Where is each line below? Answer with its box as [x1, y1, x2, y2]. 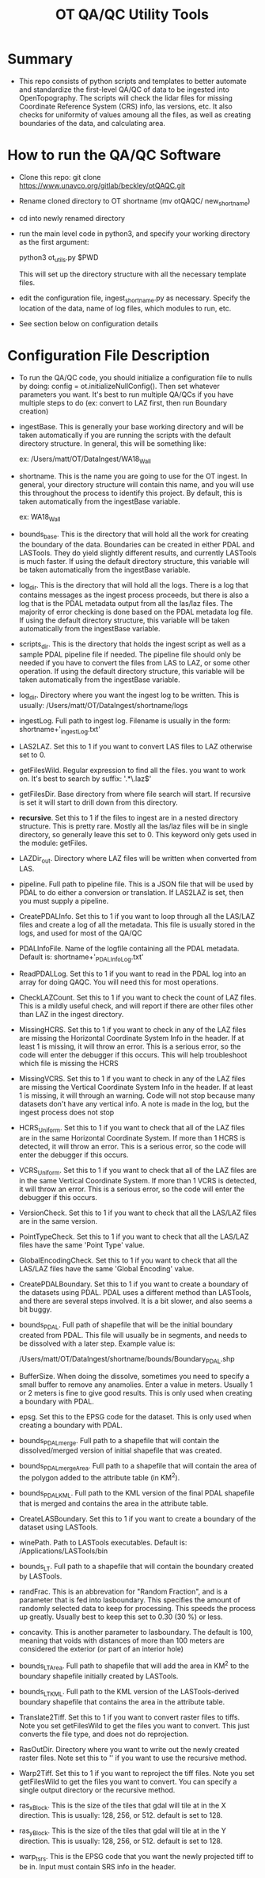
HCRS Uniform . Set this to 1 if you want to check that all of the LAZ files [18, 1123, 245, 1134]
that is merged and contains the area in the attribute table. [18, 1499, 209, 1508]
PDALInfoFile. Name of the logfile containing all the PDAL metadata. [18, 943, 240, 953]
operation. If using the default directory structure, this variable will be [18, 667, 245, 676]
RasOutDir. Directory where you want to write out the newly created [18, 1744, 240, 1754]
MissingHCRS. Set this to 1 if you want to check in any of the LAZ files [18, 1025, 247, 1034]
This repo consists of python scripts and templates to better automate [18, 76, 247, 86]
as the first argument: [18, 237, 89, 246]
